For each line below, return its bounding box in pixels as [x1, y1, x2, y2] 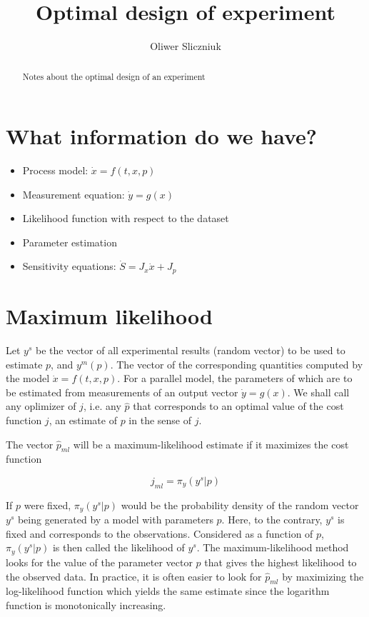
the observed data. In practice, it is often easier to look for [6, 568, 262, 583]
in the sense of [128, 413, 192, 428]
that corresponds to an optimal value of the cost [133, 398, 344, 413]
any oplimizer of [6, 398, 76, 413]
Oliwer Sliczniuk [150, 39, 221, 54]
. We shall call [287, 384, 350, 399]
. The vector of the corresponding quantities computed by [110, 356, 363, 371]
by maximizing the [282, 568, 364, 583]
